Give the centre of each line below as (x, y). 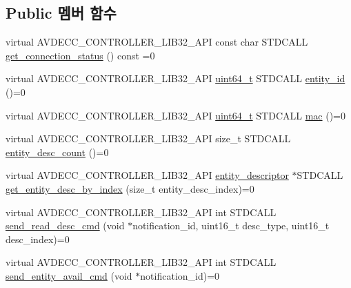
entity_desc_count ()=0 (57, 152)
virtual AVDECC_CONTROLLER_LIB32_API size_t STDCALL (148, 138)
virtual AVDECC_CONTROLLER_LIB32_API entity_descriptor (147, 175)
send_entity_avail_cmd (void (69, 275)
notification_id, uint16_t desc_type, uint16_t (231, 225)
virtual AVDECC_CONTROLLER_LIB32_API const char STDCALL (157, 42)
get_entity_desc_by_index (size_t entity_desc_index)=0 (130, 188)
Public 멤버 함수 (61, 13)
